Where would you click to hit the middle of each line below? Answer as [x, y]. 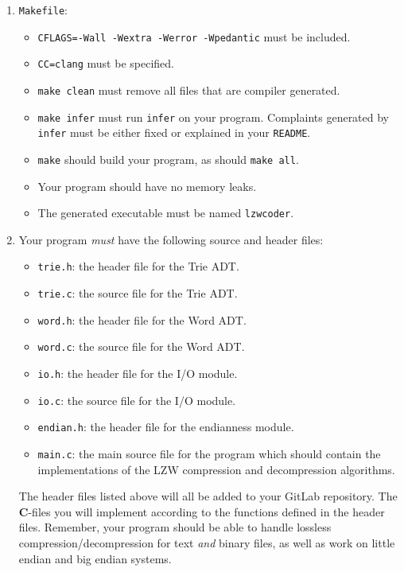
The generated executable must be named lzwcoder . [166, 213]
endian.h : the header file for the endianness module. [166, 427]
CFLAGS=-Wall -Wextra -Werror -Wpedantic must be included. [194, 36]
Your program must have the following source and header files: [171, 239]
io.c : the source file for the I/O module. [137, 400]
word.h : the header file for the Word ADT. [142, 319]
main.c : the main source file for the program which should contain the [209, 454]
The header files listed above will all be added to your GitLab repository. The [208, 496]
